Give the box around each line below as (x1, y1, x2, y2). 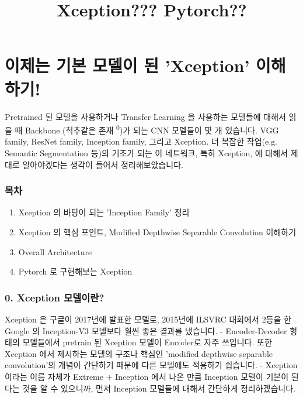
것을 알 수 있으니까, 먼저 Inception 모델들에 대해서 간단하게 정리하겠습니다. (22, 382, 295, 394)
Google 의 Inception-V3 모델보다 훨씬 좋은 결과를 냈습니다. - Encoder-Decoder (5, 324, 287, 337)
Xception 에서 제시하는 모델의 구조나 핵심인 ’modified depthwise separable (5, 347, 273, 359)
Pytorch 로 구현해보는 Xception (18, 265, 133, 277)
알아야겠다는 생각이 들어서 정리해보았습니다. (22, 158, 183, 170)
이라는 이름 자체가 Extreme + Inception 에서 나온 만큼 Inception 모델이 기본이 (5, 370, 289, 382)
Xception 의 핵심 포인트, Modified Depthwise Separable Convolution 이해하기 (18, 225, 297, 238)
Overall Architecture (18, 245, 92, 258)
